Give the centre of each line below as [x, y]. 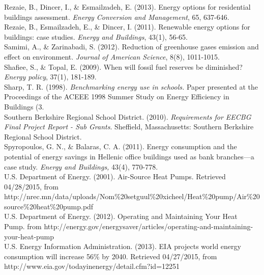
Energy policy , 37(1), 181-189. [50, 77]
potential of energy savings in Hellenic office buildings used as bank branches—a [129, 156]
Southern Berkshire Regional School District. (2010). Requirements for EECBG [128, 116]
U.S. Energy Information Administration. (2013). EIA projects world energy [123, 246]
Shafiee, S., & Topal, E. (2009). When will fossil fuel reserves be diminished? [123, 66]
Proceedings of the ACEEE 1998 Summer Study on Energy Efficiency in [117, 97]
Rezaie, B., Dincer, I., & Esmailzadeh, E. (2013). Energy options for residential [127, 7]
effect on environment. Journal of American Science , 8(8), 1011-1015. [112, 56]
